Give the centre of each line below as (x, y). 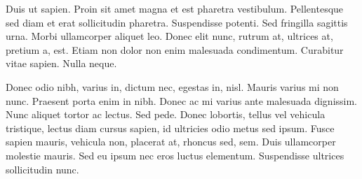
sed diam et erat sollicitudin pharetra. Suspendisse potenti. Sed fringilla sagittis (177, 22)
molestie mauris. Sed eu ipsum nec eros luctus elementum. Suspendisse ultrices (175, 155)
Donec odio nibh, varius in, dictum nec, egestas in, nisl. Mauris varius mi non (172, 86)
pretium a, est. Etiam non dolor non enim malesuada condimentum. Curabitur (175, 49)
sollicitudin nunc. (42, 169)
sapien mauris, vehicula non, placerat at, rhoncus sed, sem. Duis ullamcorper (171, 142)
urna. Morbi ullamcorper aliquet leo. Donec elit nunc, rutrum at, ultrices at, (169, 36)
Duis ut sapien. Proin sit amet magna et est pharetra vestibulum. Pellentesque (175, 8)
